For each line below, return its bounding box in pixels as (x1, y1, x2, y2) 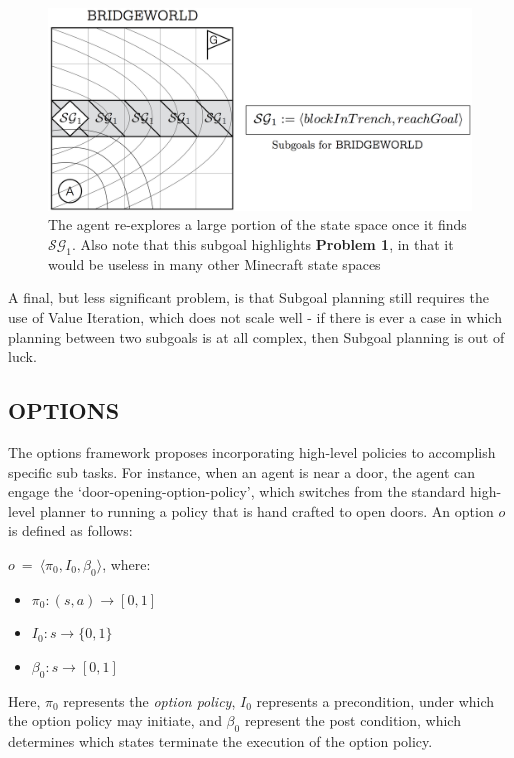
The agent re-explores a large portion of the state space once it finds (48, 214, 467, 235)
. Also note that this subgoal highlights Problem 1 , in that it (72, 234, 454, 255)
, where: (102, 554, 151, 575)
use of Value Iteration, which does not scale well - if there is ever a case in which (8, 307, 502, 328)
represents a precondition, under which (256, 690, 495, 711)
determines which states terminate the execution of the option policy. (8, 731, 433, 752)
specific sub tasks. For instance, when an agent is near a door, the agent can (8, 461, 476, 482)
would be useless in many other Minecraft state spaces (48, 253, 381, 274)
